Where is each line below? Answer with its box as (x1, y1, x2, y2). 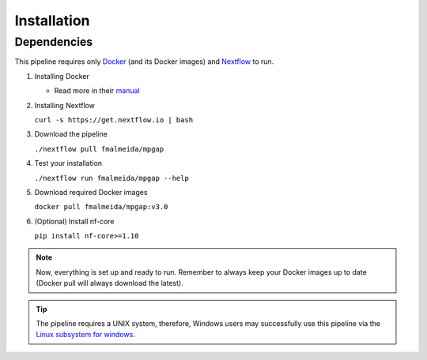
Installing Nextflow (34, 100, 95, 110)
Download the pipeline (34, 129, 108, 139)
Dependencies (14, 35, 93, 49)
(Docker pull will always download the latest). (36, 279, 183, 288)
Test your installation (34, 159, 103, 168)
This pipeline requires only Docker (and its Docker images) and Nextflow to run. (14, 57, 274, 66)
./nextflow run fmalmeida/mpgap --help (34, 174, 189, 182)
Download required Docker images (34, 187, 148, 197)
